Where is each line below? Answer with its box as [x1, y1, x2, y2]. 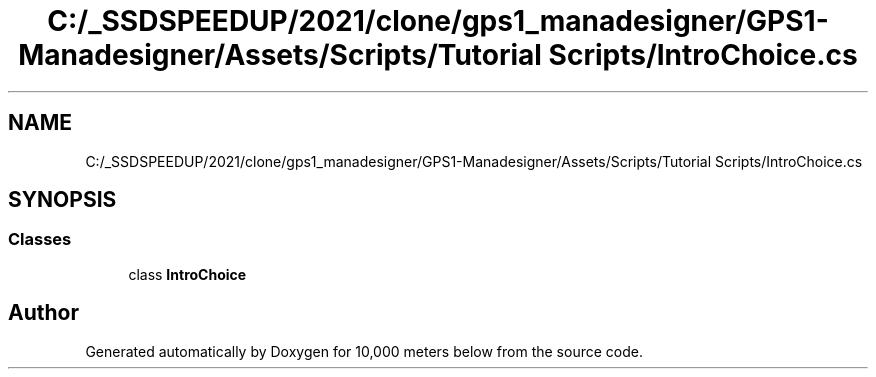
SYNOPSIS [8, 187, 117, 213]
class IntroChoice [128, 265, 247, 283]
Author [8, 300, 79, 326]
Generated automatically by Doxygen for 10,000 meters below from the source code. [85, 342, 643, 360]
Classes [8, 229, 72, 250]
